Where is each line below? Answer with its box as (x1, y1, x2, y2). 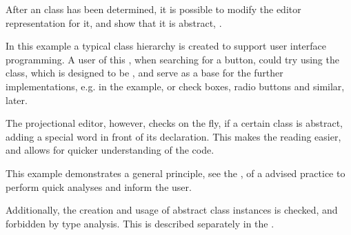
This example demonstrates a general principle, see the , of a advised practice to (6, 165, 345, 180)
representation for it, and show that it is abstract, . (6, 15, 222, 30)
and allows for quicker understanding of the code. (6, 143, 214, 157)
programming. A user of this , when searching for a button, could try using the (6, 52, 339, 66)
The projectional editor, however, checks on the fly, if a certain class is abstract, (6, 116, 343, 130)
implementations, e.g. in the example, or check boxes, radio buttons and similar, (6, 79, 345, 93)
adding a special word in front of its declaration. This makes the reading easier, (6, 129, 341, 143)
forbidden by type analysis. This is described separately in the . (6, 216, 274, 230)
